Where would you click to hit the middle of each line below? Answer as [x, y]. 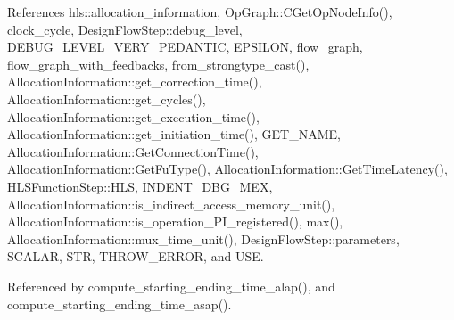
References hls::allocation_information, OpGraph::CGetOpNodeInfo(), [200, 12]
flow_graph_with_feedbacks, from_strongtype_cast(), [158, 64]
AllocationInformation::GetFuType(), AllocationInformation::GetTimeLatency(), [227, 169]
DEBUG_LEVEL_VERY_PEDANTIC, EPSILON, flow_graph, [185, 47]
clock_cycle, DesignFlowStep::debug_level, [125, 29]
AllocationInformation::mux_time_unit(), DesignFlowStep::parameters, [203, 238]
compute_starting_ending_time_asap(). [120, 304]
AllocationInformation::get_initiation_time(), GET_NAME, [174, 134]
